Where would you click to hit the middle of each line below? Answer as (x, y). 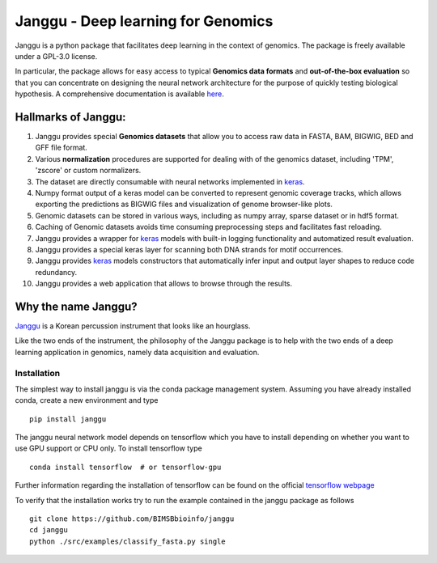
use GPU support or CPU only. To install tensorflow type (108, 448)
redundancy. (56, 272)
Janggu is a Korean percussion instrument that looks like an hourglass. (133, 326)
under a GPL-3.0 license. (56, 56)
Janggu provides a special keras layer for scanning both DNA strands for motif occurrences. (189, 249)
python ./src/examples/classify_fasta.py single (127, 541)
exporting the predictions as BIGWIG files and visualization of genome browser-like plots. (184, 204)
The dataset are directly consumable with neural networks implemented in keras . (170, 181)
